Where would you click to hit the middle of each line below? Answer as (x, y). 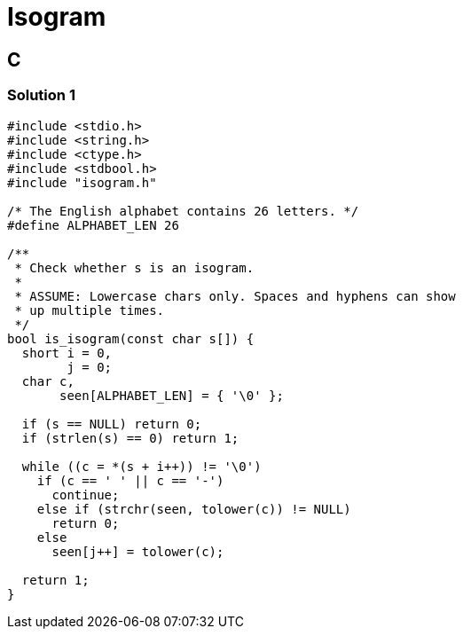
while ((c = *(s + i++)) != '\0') (141, 466)
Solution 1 (41, 95)
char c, (48, 381)
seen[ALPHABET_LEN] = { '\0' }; (172, 395)
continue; (86, 495)
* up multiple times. (90, 310)
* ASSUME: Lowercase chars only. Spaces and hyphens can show (235, 296)
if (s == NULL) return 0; (112, 424)
